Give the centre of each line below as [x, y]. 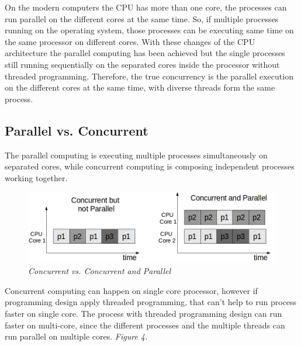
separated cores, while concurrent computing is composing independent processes [150, 166]
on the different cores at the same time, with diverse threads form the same [140, 87]
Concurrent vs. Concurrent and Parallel [100, 271]
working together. [36, 177]
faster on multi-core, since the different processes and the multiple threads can [145, 325]
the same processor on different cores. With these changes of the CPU [130, 41]
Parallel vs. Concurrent [77, 130]
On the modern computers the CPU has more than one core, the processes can [146, 7]
